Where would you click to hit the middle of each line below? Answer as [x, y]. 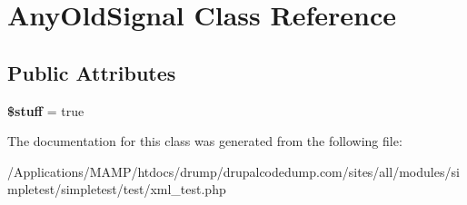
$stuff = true [46, 110]
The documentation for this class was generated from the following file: [205, 141]
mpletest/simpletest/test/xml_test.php [117, 189]
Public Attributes [92, 72]
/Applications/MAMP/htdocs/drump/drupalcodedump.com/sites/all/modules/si [233, 171]
